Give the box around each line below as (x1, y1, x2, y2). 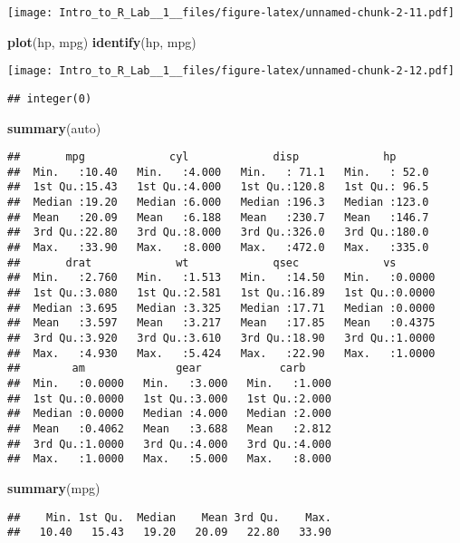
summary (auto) (7, 118, 101, 137)
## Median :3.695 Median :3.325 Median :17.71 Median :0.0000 (7, 301, 436, 315)
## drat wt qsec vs (7, 256, 397, 269)
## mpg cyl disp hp (7, 150, 397, 164)
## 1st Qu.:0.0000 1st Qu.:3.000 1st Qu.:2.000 (7, 392, 331, 405)
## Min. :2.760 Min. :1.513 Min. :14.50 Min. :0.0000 (7, 271, 436, 285)
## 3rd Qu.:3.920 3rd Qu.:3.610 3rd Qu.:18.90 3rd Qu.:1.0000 (7, 332, 436, 345)
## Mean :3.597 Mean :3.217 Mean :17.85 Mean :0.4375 (7, 316, 436, 330)
